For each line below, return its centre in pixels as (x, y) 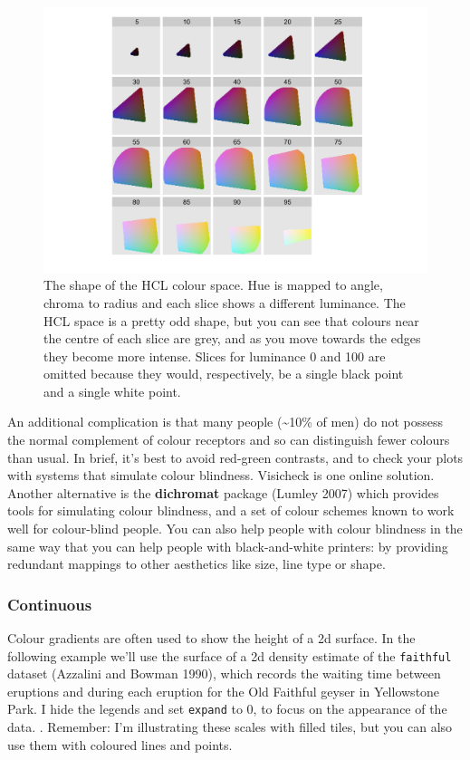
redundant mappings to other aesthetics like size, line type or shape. (197, 564)
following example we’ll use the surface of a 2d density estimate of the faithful (230, 655)
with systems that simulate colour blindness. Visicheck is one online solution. (221, 475)
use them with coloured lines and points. (120, 744)
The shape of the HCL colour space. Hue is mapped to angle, (213, 285)
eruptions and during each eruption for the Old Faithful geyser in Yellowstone (224, 691)
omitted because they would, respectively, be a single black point (224, 374)
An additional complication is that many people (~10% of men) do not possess (225, 422)
